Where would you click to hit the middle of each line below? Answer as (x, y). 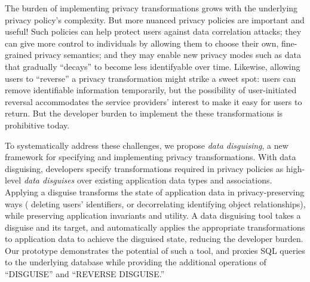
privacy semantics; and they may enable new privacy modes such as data (168, 55)
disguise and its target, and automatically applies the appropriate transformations (155, 227)
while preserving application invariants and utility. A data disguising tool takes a (153, 215)
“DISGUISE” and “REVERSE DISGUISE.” (85, 274)
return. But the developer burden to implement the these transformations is (144, 113)
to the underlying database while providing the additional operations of (136, 262)
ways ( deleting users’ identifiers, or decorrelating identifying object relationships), (155, 203)
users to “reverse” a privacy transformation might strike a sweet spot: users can (151, 78)
